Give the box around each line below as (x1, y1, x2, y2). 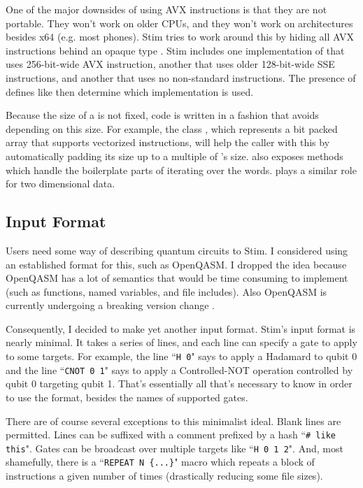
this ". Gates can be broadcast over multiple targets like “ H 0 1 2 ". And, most (6, 440, 343, 455)
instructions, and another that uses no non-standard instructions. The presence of (6, 70, 356, 85)
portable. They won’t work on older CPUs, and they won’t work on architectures (6, 15, 353, 30)
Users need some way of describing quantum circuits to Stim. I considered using (6, 243, 348, 257)
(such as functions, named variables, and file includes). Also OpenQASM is (6, 284, 327, 299)
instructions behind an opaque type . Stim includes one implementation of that (6, 43, 345, 57)
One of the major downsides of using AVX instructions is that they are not (6, 2, 327, 16)
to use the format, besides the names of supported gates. (6, 389, 248, 404)
